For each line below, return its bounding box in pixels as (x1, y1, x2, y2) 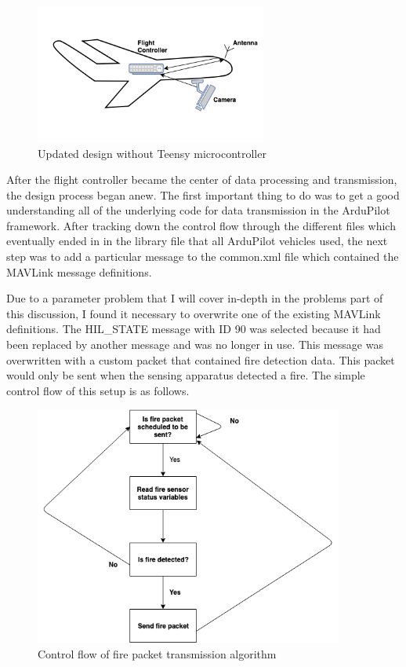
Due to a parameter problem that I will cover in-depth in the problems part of (6, 290, 383, 306)
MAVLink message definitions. (6, 263, 152, 280)
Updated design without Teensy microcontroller (38, 145, 266, 161)
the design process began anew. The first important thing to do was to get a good (6, 186, 400, 203)
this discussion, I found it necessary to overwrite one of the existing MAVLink (6, 305, 381, 321)
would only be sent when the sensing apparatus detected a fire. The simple (6, 367, 365, 383)
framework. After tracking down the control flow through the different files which (6, 217, 396, 233)
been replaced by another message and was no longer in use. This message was (6, 336, 383, 353)
